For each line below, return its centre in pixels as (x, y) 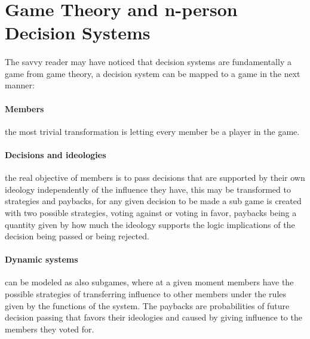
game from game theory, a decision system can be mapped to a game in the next (153, 73)
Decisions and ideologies (56, 154)
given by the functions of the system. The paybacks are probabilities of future (147, 305)
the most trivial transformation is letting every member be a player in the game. (152, 131)
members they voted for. (50, 329)
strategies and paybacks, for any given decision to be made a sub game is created (153, 201)
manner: (20, 85)
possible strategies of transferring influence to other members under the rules (146, 294)
